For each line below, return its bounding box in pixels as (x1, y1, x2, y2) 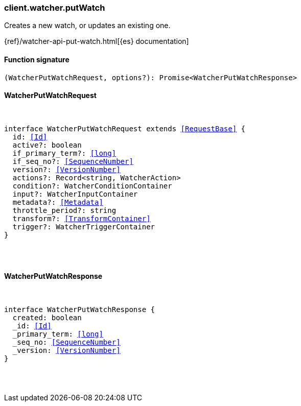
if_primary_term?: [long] (12, 149, 117, 157)
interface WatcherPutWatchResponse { (4, 305, 155, 314)
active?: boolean (12, 140, 82, 149)
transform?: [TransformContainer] (12, 214, 151, 223)
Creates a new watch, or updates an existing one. (4, 21, 171, 30)
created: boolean (12, 314, 82, 322)
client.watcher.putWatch (4, 3, 105, 13)
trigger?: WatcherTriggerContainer (12, 222, 155, 231)
